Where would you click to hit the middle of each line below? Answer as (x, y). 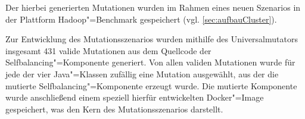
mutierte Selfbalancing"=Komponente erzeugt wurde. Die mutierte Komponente (151, 85)
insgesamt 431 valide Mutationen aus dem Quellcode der (108, 50)
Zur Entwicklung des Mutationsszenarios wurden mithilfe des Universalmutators (152, 39)
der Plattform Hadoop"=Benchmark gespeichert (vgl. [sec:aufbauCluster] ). (141, 19)
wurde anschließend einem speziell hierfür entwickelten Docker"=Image (135, 97)
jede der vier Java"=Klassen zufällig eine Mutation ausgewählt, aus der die (142, 73)
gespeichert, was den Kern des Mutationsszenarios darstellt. (114, 109)
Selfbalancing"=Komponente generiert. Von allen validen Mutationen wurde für (150, 62)
